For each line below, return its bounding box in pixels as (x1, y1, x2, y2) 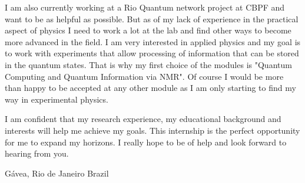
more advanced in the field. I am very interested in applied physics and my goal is (5, 35, 301, 48)
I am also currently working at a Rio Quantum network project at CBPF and (5, 1, 285, 13)
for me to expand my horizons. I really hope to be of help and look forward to (5, 135, 287, 148)
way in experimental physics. (5, 93, 108, 105)
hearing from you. (5, 147, 69, 160)
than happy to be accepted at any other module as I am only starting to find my (5, 82, 296, 94)
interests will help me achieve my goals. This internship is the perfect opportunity (5, 124, 300, 136)
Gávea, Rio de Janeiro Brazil (5, 167, 109, 179)
